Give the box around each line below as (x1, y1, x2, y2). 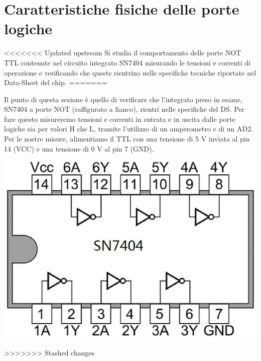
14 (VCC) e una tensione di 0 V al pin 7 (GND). (4, 143, 154, 154)
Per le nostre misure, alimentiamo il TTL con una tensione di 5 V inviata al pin (4, 133, 250, 144)
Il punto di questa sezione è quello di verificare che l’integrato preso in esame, (4, 94, 242, 104)
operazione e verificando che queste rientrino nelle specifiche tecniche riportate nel (4, 67, 256, 78)
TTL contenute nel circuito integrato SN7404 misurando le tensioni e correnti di (4, 57, 250, 67)
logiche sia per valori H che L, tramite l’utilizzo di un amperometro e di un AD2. (4, 123, 253, 134)
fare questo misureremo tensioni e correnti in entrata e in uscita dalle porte (4, 113, 235, 124)
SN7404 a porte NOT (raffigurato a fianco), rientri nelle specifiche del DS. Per (4, 104, 245, 114)
